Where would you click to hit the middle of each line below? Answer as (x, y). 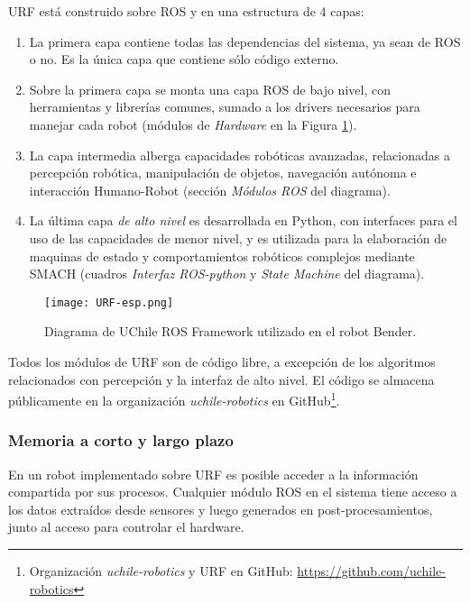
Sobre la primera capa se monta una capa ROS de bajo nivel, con (210, 89)
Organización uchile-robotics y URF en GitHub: (161, 571)
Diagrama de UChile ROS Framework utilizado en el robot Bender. (230, 331)
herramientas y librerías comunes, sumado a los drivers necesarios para (225, 107)
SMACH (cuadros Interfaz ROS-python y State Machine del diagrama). (227, 274)
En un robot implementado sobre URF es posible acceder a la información (213, 474)
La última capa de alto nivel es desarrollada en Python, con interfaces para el (243, 220)
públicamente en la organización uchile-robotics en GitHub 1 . (174, 399)
